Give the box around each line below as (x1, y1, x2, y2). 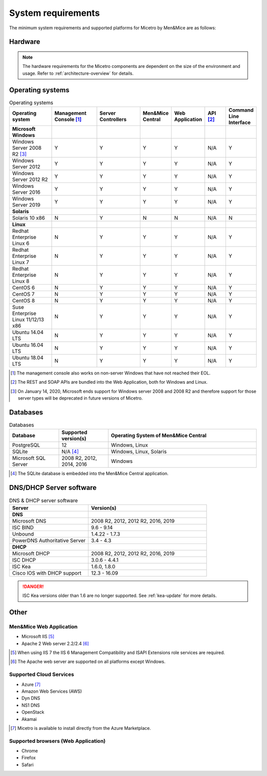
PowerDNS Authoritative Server (12, 537, 86, 544)
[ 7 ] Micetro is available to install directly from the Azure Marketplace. (10, 725, 151, 731)
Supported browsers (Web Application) (9, 737, 106, 744)
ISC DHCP (12, 556, 36, 563)
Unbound (12, 531, 34, 537)
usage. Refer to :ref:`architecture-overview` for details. (22, 70, 134, 76)
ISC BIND (12, 524, 34, 531)
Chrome (21, 748, 38, 754)
